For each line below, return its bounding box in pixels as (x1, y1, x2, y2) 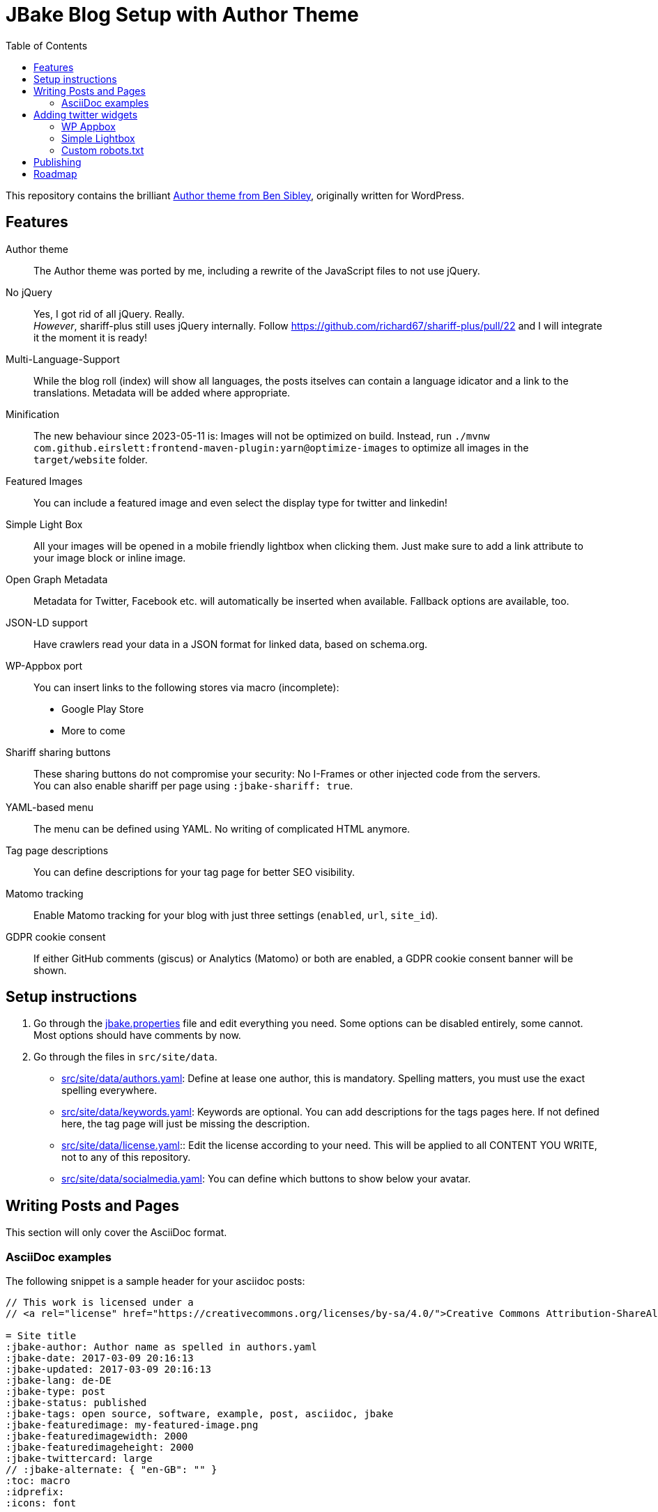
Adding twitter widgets (33, 108, 138, 121)
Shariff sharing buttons (6, 746, 111, 758)
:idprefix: (6, 1486, 65, 1498)
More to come (61, 724, 125, 736)
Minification (6, 408, 59, 420)
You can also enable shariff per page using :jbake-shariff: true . (33, 779, 353, 792)
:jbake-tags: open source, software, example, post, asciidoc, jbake (6, 1408, 394, 1420)
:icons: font (6, 1497, 77, 1509)
